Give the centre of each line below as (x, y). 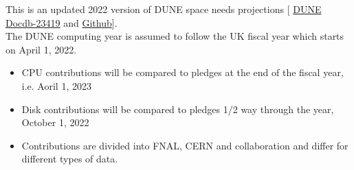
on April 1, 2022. (41, 49)
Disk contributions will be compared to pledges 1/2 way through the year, (178, 109)
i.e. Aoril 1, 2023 (56, 85)
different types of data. (70, 159)
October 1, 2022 (55, 122)
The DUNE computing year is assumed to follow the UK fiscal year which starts (175, 36)
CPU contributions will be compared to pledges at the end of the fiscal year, (182, 72)
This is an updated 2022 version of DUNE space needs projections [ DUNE (164, 9)
